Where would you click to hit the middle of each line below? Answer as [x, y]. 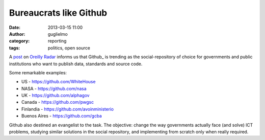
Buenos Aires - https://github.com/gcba [62, 116]
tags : [14, 48]
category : [19, 41]
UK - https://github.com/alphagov [55, 95]
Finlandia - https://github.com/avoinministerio [67, 109]
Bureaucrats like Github [58, 13]
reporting [57, 41]
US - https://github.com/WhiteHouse [58, 82]
